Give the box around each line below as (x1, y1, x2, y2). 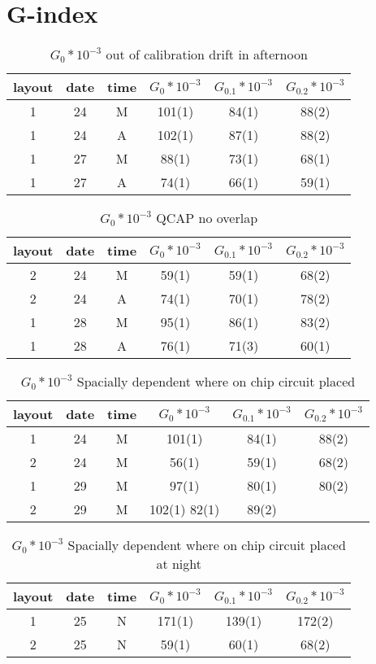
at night (156, 554, 201, 574)
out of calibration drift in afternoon (106, 45, 308, 64)
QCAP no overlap (156, 208, 258, 228)
